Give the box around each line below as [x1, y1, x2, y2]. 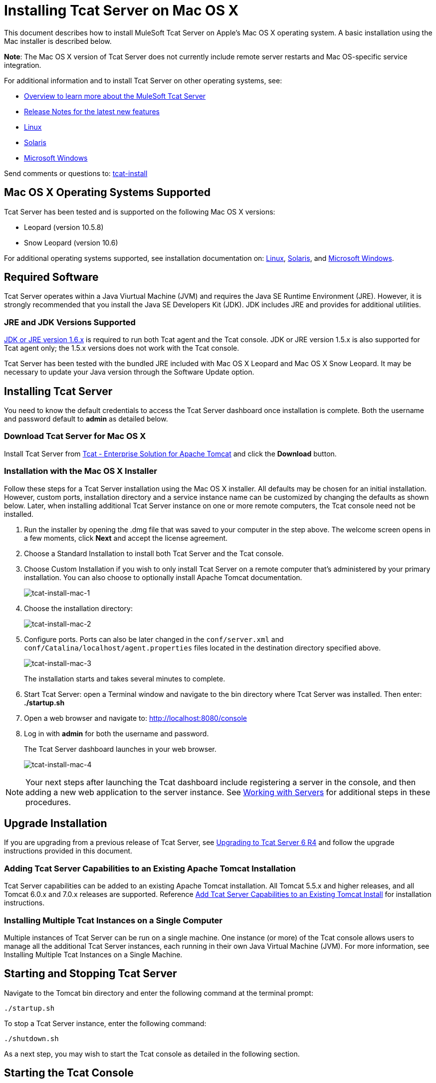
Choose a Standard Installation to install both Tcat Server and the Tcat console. [24, 549, 284, 558]
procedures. [25, 797, 71, 807]
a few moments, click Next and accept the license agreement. [24, 533, 228, 542]
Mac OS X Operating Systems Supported [4, 186, 211, 199]
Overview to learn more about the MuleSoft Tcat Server [24, 91, 206, 100]
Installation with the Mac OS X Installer [4, 466, 157, 476]
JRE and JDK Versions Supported [4, 317, 136, 327]
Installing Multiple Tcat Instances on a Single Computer [4, 915, 222, 925]
